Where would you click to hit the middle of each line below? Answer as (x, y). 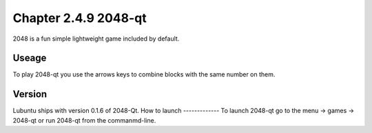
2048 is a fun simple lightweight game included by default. (96, 39)
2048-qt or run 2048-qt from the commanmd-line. (84, 120)
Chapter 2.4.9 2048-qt (80, 18)
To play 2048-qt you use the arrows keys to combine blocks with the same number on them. (144, 74)
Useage (30, 58)
